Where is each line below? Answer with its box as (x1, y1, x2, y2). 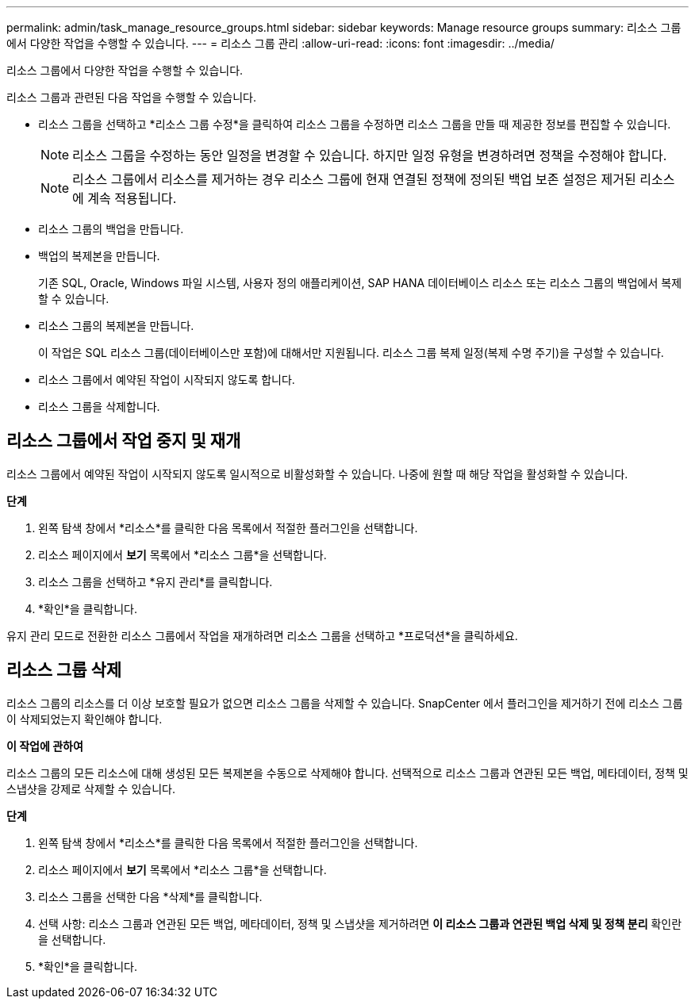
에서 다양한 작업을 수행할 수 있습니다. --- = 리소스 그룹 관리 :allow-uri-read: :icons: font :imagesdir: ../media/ (6, 36, 555, 50)
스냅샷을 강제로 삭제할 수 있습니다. (6, 781, 175, 796)
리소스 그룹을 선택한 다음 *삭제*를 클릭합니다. (38, 889, 263, 903)
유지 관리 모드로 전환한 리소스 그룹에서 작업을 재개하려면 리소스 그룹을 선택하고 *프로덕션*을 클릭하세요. (6, 628, 518, 643)
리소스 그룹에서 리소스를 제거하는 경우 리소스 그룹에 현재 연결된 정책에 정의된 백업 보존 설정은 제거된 (72, 171, 636, 187)
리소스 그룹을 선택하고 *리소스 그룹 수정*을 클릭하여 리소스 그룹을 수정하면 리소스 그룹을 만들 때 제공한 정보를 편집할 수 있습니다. (38, 117, 671, 131)
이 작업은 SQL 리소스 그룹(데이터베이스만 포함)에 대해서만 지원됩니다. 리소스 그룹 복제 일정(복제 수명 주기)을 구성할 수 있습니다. (38, 346, 664, 359)
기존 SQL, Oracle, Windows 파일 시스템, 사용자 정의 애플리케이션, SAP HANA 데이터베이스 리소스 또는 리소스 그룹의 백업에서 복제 (38, 276, 682, 290)
